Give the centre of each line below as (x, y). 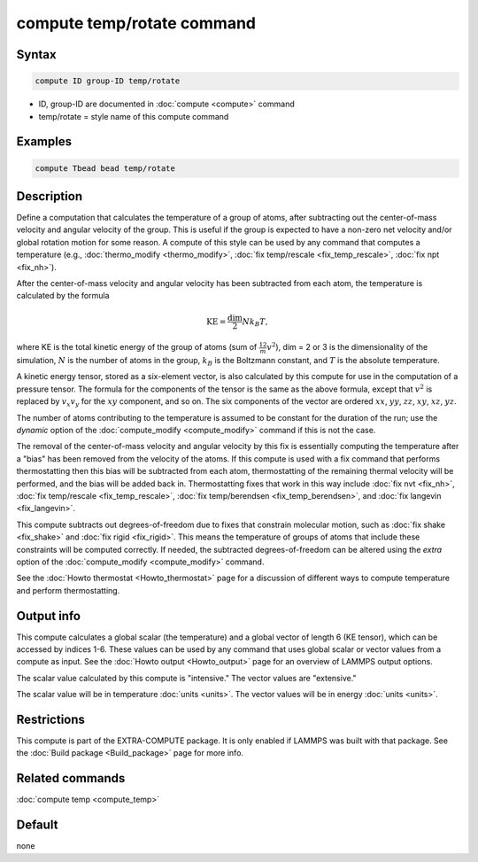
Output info (49, 616)
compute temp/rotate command (136, 23)
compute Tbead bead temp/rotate (105, 168)
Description (50, 196)
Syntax (36, 54)
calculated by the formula (63, 296)
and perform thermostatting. (68, 590)
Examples (44, 142)
